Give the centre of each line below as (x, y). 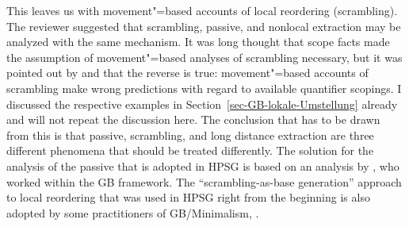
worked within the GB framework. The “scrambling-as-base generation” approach (204, 181)
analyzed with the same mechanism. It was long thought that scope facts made (198, 42)
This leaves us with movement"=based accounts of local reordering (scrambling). (202, 10)
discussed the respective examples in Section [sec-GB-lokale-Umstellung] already (202, 104)
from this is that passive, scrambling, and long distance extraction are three (190, 135)
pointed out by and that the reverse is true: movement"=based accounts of (187, 73)
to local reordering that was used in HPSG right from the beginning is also (188, 197)
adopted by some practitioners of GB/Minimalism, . (133, 212)
